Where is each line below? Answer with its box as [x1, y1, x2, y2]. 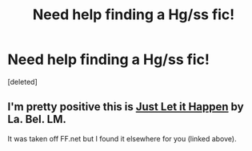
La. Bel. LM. [7, 113, 67, 126]
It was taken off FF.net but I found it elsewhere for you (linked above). [7, 133, 237, 143]
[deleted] [7, 77, 38, 86]
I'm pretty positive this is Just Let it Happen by [7, 100, 245, 113]
